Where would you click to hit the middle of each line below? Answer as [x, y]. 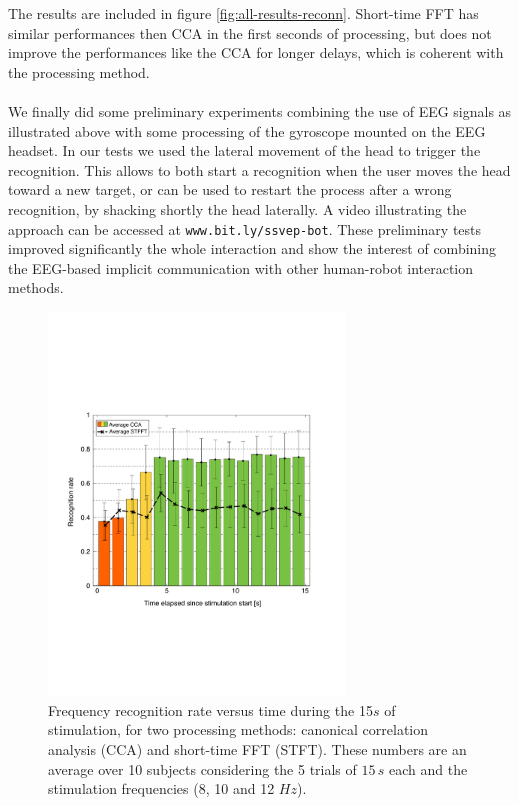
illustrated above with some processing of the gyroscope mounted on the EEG [247, 130]
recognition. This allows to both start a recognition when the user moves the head [259, 169]
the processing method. [79, 71]
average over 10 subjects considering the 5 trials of [202, 768]
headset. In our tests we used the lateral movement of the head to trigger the [244, 150]
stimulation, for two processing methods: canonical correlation [238, 729]
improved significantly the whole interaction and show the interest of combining [252, 248]
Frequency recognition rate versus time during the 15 [210, 709]
